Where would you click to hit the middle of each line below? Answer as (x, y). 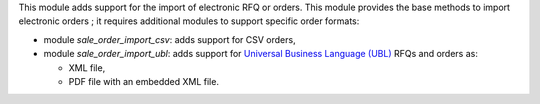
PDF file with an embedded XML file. (144, 81)
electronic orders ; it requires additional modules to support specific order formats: (189, 21)
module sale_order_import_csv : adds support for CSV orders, (169, 39)
